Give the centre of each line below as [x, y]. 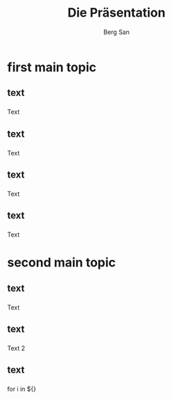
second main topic [62, 263]
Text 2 [16, 348]
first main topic [52, 67]
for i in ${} [22, 389]
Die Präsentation [117, 13]
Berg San [117, 32]
